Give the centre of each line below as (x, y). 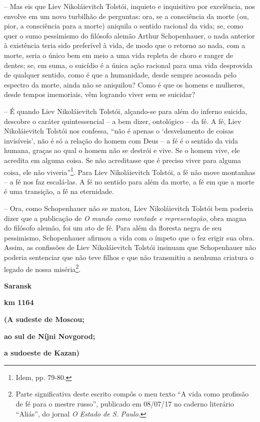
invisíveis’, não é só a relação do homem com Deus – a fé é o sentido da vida (121, 140)
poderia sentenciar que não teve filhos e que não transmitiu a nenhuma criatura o (129, 257)
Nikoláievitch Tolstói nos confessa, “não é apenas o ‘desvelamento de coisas (119, 131)
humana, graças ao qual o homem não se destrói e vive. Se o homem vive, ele (122, 150)
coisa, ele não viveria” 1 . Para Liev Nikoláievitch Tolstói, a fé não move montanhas (130, 171)
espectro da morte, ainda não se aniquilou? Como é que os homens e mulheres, (124, 84)
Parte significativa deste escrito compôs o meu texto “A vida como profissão (132, 394)
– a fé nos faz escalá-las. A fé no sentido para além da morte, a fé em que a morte (129, 181)
